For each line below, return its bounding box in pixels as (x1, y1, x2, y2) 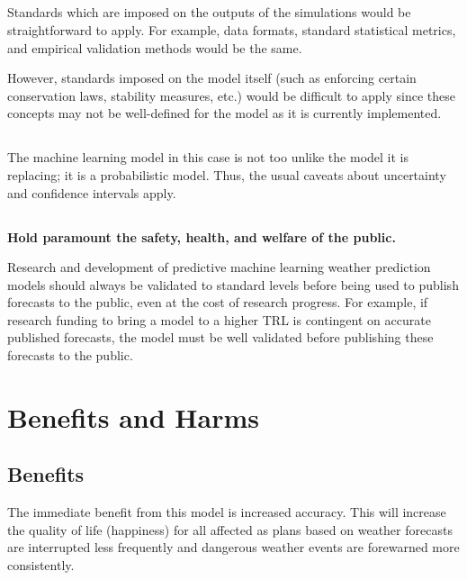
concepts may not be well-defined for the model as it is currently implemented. (7, 104, 442, 122)
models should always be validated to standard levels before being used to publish (7, 275, 459, 294)
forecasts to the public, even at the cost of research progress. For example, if (7, 293, 428, 312)
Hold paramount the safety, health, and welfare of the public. (7, 227, 396, 246)
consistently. (7, 556, 75, 575)
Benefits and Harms (7, 398, 259, 435)
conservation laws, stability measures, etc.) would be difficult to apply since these (7, 86, 455, 104)
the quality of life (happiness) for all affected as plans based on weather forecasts (7, 520, 453, 539)
